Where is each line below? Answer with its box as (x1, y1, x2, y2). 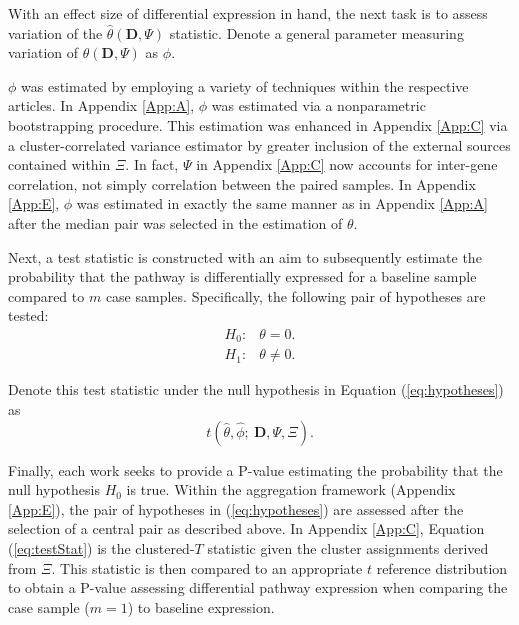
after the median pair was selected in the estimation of (8, 212, 343, 233)
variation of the (8, 22, 103, 43)
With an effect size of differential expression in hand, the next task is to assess (8, 3, 488, 23)
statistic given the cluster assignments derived (207, 537, 489, 558)
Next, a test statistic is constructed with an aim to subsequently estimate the (8, 246, 482, 267)
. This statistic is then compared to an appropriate (51, 557, 363, 578)
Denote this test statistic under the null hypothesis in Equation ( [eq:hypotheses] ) (8, 379, 504, 400)
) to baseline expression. (127, 596, 275, 617)
